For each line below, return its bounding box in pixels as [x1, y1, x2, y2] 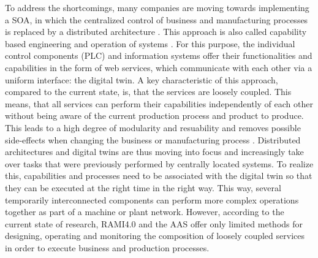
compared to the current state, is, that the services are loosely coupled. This [5, 85, 292, 98]
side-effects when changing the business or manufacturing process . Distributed [5, 133, 301, 146]
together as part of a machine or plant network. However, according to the [5, 205, 284, 218]
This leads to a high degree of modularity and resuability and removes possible [5, 121, 301, 134]
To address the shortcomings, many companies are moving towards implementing [5, 1, 309, 13]
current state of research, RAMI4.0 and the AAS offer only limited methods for [5, 217, 303, 230]
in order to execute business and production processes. [5, 241, 210, 254]
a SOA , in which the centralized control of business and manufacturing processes [5, 13, 308, 26]
